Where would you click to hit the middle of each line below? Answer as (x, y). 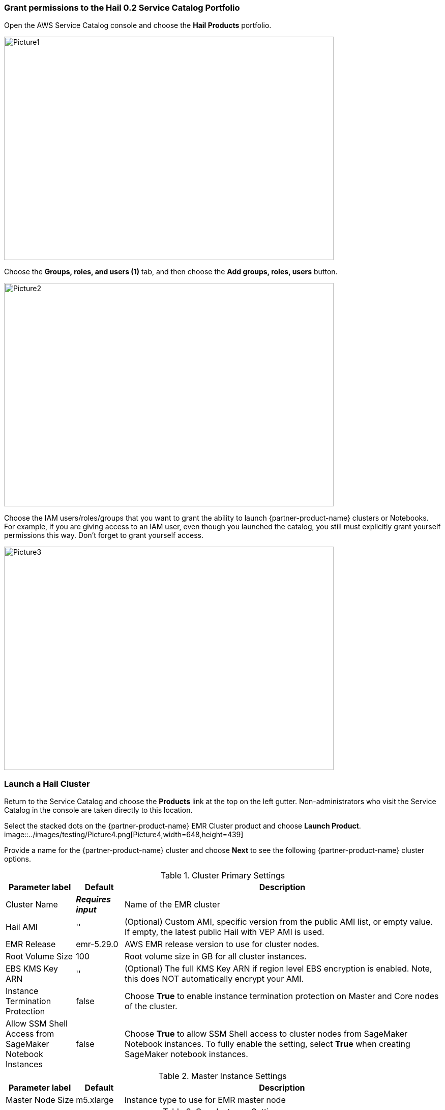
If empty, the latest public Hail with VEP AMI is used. (225, 932)
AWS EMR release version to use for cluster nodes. (222, 944)
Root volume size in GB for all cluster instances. (216, 957)
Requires (93, 900)
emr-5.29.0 (97, 944)
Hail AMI (22, 927)
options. (18, 859)
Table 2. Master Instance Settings (222, 1076)
